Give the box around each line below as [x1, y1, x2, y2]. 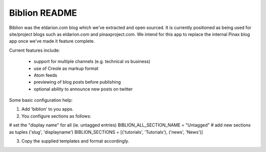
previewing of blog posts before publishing [33, 79, 121, 85]
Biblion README [9, 7, 77, 18]
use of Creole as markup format [33, 65, 99, 71]
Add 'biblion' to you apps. [21, 106, 74, 112]
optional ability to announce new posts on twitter [33, 86, 133, 92]
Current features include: [9, 47, 60, 53]
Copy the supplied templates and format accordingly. [21, 138, 130, 144]
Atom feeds [33, 72, 58, 78]
